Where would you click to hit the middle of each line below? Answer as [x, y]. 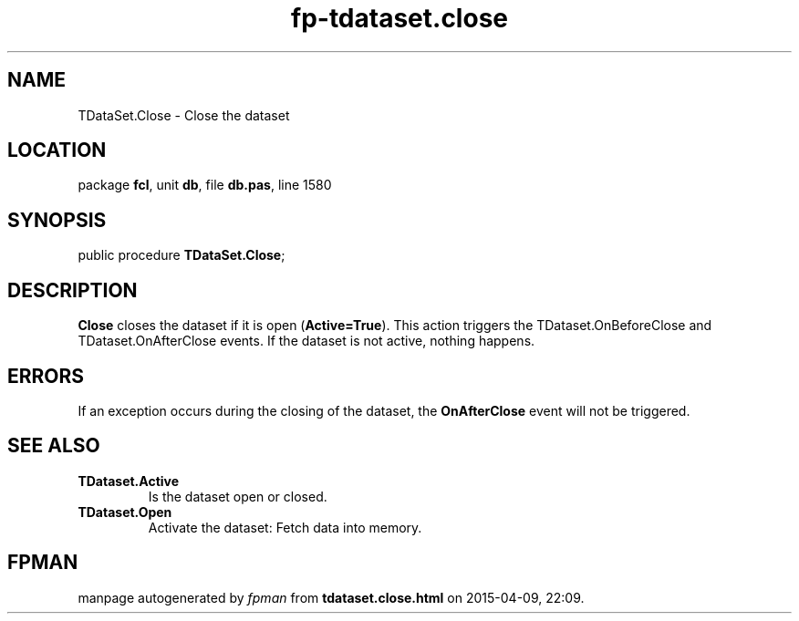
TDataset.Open [125, 512]
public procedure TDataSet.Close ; [182, 255]
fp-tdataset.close [399, 18]
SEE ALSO [54, 446]
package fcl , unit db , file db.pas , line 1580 [205, 185]
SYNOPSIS [57, 220]
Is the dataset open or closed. [238, 496]
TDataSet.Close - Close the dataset [184, 115]
